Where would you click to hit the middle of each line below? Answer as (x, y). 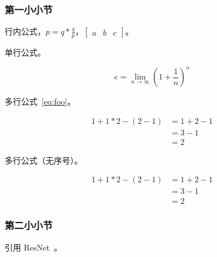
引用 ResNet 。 (33, 247)
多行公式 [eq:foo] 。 (40, 101)
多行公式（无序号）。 (44, 160)
